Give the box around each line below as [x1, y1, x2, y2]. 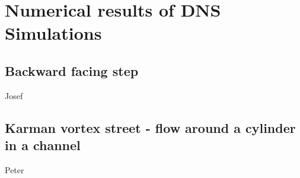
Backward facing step [5, 61, 139, 80]
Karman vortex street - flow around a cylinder [5, 118, 296, 136]
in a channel [5, 136, 81, 154]
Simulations [5, 21, 102, 45]
